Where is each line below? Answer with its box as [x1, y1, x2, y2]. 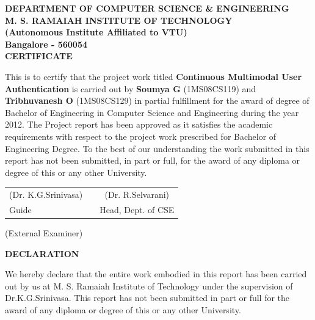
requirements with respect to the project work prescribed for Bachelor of [5, 129, 277, 142]
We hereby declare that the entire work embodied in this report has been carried [5, 267, 307, 280]
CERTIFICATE [5, 49, 73, 62]
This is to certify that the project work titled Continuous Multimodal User [5, 70, 302, 82]
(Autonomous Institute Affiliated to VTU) [5, 26, 187, 38]
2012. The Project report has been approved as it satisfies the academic [5, 118, 273, 131]
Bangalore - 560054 [5, 37, 88, 50]
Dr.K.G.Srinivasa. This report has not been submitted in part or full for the [5, 291, 290, 304]
